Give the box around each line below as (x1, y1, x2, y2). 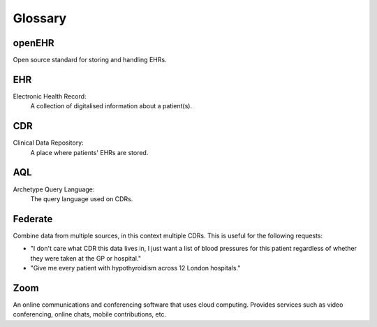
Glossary (13, 10, 67, 26)
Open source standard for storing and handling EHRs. (13, 56, 167, 64)
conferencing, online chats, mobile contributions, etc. (13, 310, 167, 319)
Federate (13, 213, 53, 225)
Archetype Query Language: (13, 185, 95, 194)
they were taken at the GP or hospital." (30, 254, 141, 262)
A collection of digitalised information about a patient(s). (30, 102, 192, 110)
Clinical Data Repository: (13, 138, 84, 147)
